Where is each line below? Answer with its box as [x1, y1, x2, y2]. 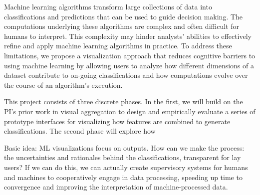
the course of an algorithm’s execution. [4, 79, 123, 90]
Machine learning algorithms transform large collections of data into [4, 1, 212, 11]
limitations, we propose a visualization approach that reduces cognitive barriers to [4, 50, 256, 60]
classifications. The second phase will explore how [4, 126, 156, 136]
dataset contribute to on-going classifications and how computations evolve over [4, 70, 248, 80]
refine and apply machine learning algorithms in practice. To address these [4, 40, 232, 51]
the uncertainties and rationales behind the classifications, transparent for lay [4, 152, 241, 163]
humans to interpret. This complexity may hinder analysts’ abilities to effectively [4, 30, 252, 41]
